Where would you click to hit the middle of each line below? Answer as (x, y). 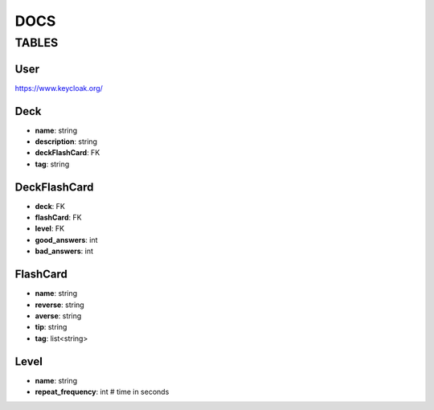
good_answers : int (66, 240)
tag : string (52, 164)
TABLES (37, 43)
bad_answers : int (64, 251)
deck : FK (50, 206)
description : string (66, 141)
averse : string (58, 316)
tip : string (51, 327)
